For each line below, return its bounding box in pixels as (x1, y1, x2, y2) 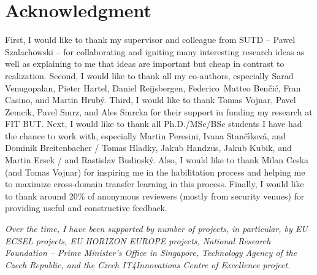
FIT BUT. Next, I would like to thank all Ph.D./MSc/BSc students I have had (5, 117, 302, 130)
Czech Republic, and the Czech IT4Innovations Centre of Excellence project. (5, 258, 291, 271)
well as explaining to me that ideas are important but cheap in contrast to (5, 57, 285, 70)
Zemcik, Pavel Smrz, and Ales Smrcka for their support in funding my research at (5, 105, 313, 118)
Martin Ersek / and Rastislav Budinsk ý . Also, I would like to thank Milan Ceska (5, 153, 309, 166)
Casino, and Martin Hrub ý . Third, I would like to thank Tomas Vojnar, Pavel (5, 93, 296, 106)
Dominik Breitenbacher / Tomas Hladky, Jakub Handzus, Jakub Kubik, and (5, 141, 292, 154)
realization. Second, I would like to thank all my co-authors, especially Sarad (5, 69, 294, 82)
